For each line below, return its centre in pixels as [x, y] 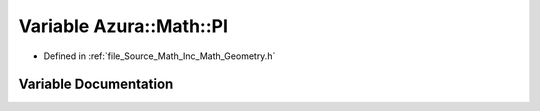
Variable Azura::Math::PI [123, 26]
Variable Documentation [96, 84]
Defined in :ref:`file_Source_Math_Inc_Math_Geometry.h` [159, 56]
